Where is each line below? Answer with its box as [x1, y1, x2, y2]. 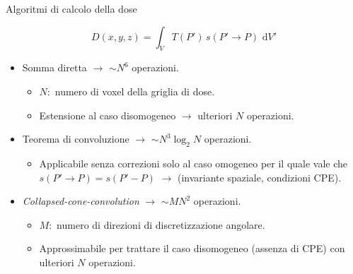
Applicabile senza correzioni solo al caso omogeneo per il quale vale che [39, 155, 348, 170]
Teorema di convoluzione [22, 131, 129, 146]
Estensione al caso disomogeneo [39, 107, 176, 122]
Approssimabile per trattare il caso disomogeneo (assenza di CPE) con [39, 241, 345, 256]
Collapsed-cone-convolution [22, 193, 139, 208]
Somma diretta [22, 60, 87, 75]
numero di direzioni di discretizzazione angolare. [57, 217, 265, 232]
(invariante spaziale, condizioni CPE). [177, 169, 342, 184]
